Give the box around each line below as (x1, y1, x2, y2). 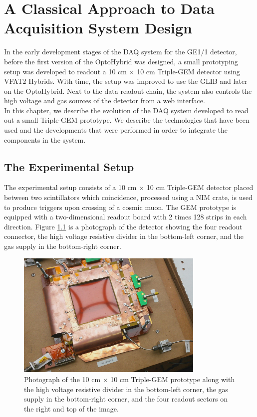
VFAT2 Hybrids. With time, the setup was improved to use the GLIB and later (4, 76, 248, 86)
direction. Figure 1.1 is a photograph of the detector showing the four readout (4, 221, 243, 231)
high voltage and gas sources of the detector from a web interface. (4, 95, 205, 106)
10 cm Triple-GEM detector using (137, 66, 240, 76)
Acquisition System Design (4, 17, 192, 38)
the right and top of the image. (24, 403, 119, 414)
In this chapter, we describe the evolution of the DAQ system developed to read (4, 105, 249, 115)
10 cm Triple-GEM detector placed (146, 182, 254, 193)
